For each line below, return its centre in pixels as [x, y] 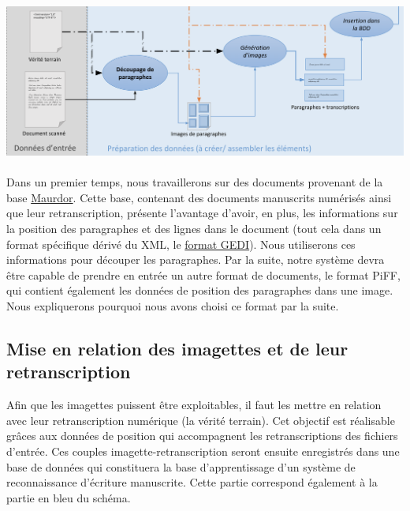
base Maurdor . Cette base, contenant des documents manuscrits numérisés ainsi [199, 197]
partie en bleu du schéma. [69, 497]
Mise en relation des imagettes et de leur [177, 348]
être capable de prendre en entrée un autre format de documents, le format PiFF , [203, 274]
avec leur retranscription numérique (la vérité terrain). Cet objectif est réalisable [201, 420]
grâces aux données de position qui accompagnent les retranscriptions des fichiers [202, 436]
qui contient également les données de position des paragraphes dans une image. [200, 290]
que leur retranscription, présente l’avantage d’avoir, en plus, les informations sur [202, 213]
